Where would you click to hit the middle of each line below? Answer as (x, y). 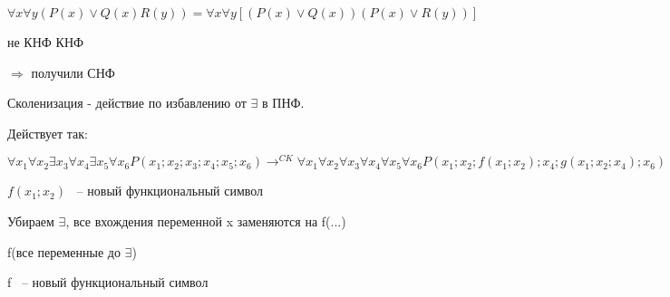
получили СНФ (73, 72)
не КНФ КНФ (46, 42)
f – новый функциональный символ (108, 282)
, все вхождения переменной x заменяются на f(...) (206, 221)
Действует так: (48, 133)
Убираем (31, 221)
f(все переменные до (64, 251)
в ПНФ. (283, 103)
